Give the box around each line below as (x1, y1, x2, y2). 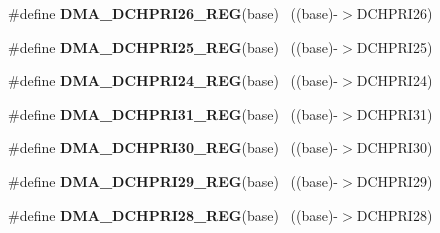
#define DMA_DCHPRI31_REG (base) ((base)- (8, 103, 339, 124)
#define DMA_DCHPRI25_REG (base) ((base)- (8, 36, 339, 57)
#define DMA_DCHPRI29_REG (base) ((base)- (8, 170, 339, 191)
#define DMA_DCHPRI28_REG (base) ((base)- (8, 204, 339, 225)
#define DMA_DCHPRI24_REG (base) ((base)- (8, 70, 339, 91)
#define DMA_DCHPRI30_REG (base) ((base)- (8, 137, 339, 158)
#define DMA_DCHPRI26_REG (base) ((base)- (8, 3, 339, 23)
